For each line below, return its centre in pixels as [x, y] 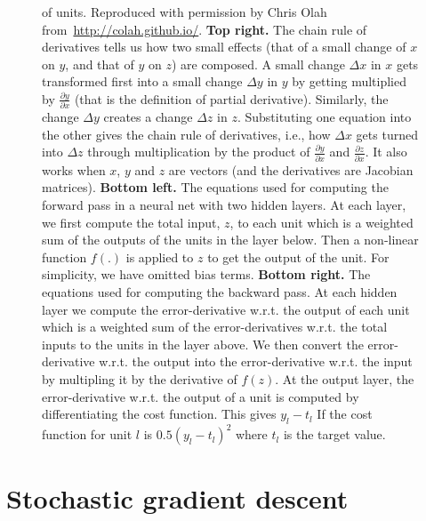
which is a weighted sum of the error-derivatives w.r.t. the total [215, 327]
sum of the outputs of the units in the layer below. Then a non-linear [230, 240]
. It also [386, 152]
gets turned [387, 134]
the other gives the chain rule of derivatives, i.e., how [186, 134]
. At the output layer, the [345, 378]
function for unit [87, 434]
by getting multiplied [350, 81]
